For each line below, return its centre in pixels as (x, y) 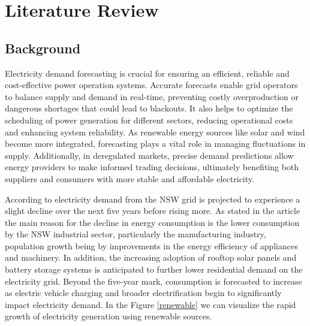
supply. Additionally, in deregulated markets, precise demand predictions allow (149, 155)
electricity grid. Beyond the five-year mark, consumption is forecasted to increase (154, 281)
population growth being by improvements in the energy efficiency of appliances (151, 245)
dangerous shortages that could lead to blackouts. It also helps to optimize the (149, 108)
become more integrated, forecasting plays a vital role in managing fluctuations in (155, 144)
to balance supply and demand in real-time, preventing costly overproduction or (152, 96)
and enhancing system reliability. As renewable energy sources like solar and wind (155, 132)
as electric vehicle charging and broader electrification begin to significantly (143, 293)
